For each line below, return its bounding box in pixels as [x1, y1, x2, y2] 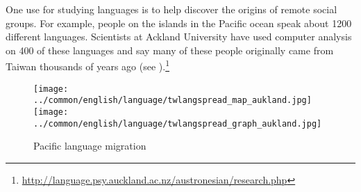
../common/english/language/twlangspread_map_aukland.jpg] [33, 95, 312, 106]
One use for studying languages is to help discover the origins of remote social [6, 2, 337, 16]
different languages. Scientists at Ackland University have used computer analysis [6, 29, 352, 44]
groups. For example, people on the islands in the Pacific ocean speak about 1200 [6, 15, 352, 30]
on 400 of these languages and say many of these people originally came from [6, 42, 334, 57]
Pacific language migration [33, 138, 146, 153]
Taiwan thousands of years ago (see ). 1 [6, 57, 170, 74]
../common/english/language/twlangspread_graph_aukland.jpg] [33, 118, 322, 129]
